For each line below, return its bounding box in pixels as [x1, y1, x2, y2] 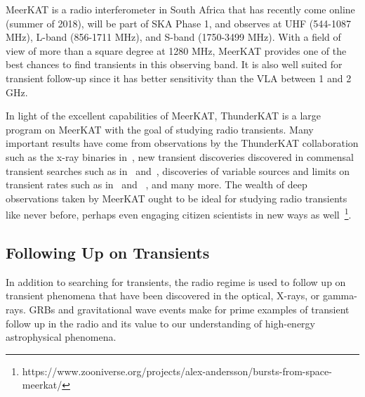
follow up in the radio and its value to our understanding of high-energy [6, 315, 315, 330]
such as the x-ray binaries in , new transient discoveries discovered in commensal [6, 149, 354, 164]
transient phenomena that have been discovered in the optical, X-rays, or [6, 288, 320, 303]
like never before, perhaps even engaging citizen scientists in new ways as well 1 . [6, 205, 352, 221]
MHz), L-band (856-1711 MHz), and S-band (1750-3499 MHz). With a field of [6, 30, 341, 44]
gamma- [322, 288, 357, 303]
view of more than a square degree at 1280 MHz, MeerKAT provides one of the [6, 43, 347, 58]
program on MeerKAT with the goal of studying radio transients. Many [6, 122, 314, 136]
